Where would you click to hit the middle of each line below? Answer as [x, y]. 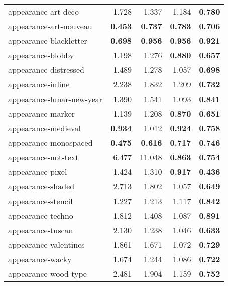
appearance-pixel [38, 172]
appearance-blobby [41, 55]
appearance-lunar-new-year [55, 99]
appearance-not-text [43, 157]
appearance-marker [42, 113]
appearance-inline [39, 84]
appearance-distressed [46, 70]
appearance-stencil [40, 201]
